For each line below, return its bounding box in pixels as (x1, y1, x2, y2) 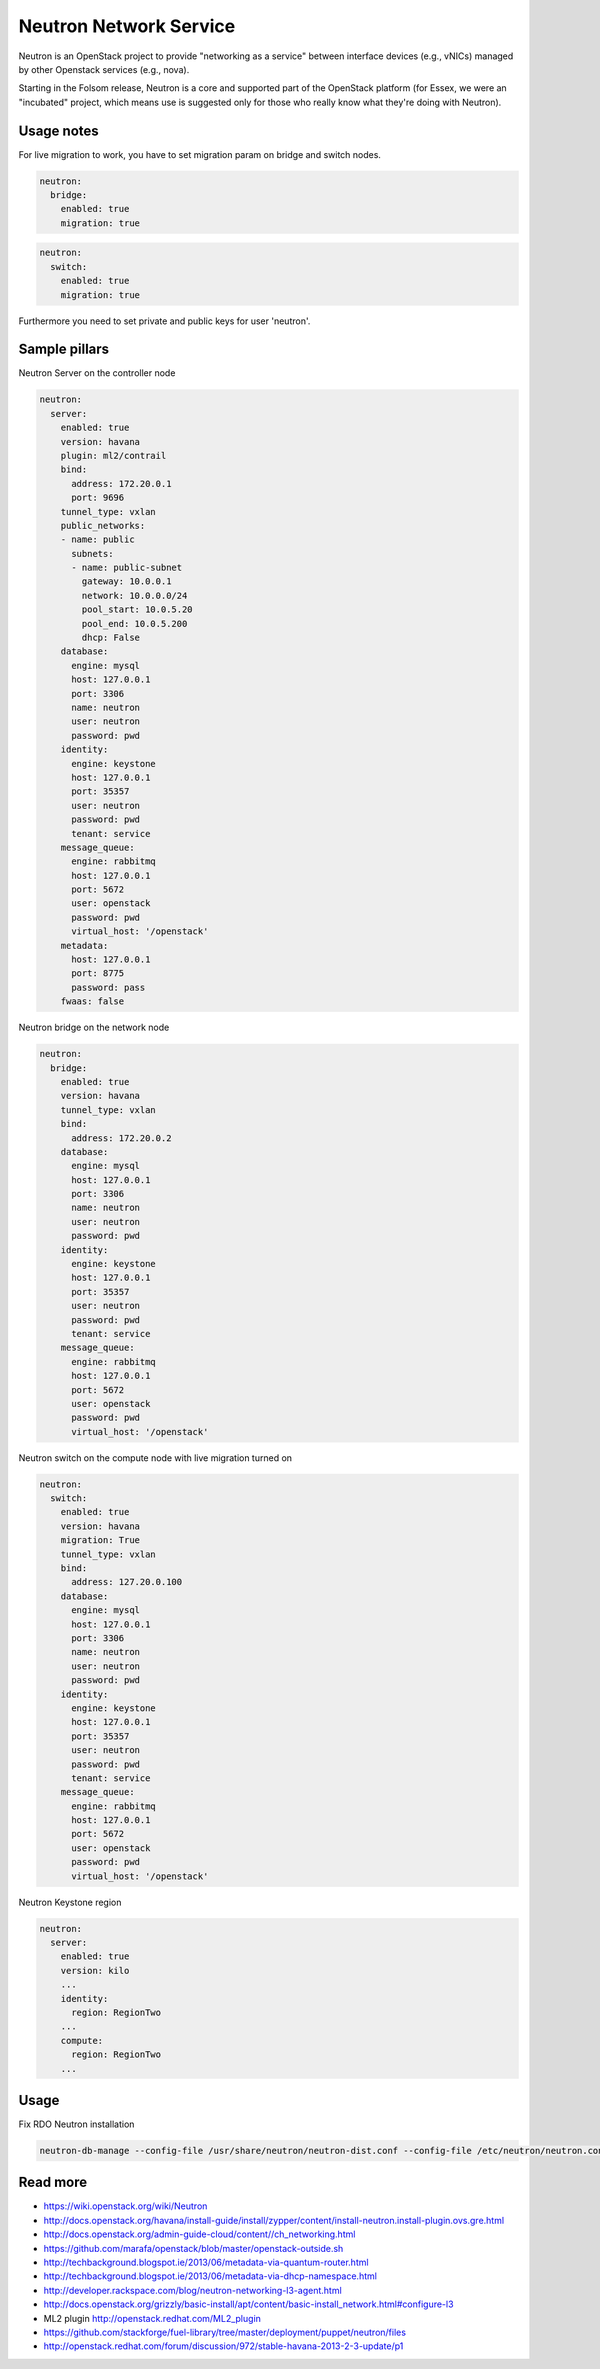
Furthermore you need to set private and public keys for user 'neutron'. (18, 315, 311, 327)
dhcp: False (81, 632, 140, 644)
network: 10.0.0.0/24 (81, 590, 188, 601)
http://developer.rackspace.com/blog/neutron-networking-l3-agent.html (43, 2284, 342, 2296)
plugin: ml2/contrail (60, 450, 167, 461)
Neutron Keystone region (18, 1896, 122, 1908)
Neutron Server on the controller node (18, 367, 176, 379)
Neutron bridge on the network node (18, 1021, 170, 1034)
